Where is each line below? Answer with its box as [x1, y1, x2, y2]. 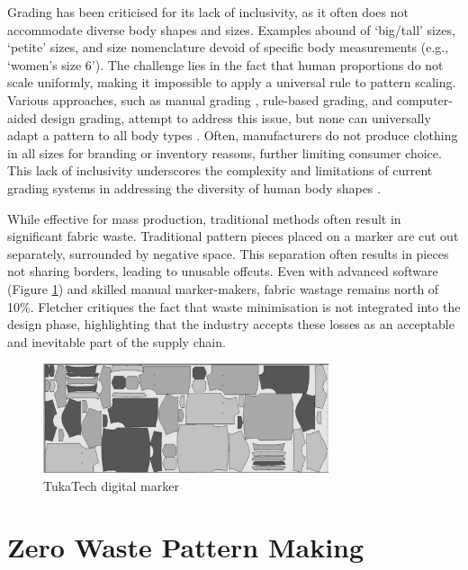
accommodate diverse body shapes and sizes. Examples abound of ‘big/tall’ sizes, [7, 20, 455, 39]
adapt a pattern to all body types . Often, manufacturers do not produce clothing [7, 126, 458, 145]
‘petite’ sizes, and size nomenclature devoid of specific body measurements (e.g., [7, 38, 449, 57]
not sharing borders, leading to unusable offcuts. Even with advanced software [7, 262, 438, 281]
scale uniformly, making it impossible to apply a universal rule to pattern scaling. [7, 73, 456, 92]
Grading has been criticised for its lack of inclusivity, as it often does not [7, 3, 409, 21]
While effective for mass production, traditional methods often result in [7, 209, 401, 227]
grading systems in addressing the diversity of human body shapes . [7, 178, 381, 197]
